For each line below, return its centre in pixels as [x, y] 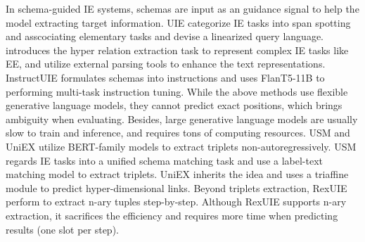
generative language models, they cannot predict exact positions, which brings [174, 105]
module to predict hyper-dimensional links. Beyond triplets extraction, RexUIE [177, 187]
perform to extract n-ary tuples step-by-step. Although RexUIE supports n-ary [176, 202]
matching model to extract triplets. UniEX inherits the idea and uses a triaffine [177, 174]
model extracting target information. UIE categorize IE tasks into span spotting [178, 22]
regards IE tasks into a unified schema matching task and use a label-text [165, 160]
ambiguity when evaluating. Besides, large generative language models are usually [182, 119]
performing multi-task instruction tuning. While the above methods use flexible [177, 91]
